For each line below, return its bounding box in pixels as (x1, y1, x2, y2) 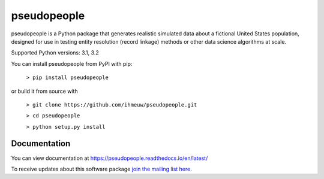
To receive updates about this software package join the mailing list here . (11, 165, 192, 172)
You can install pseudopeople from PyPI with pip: (11, 60, 133, 67)
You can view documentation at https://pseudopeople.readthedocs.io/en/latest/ (11, 154, 208, 162)
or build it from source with (11, 87, 78, 95)
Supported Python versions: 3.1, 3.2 (11, 49, 99, 56)
